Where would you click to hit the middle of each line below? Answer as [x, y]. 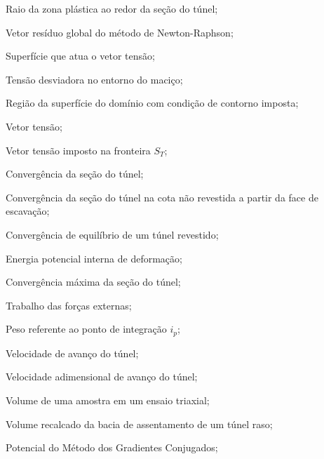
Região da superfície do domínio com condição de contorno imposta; [152, 103]
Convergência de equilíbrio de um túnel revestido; [112, 234]
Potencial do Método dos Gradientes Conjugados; [112, 447]
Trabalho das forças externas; [69, 305]
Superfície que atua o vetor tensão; [80, 56]
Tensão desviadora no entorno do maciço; [94, 79]
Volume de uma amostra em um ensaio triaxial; [108, 400]
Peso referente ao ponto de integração [86, 329]
